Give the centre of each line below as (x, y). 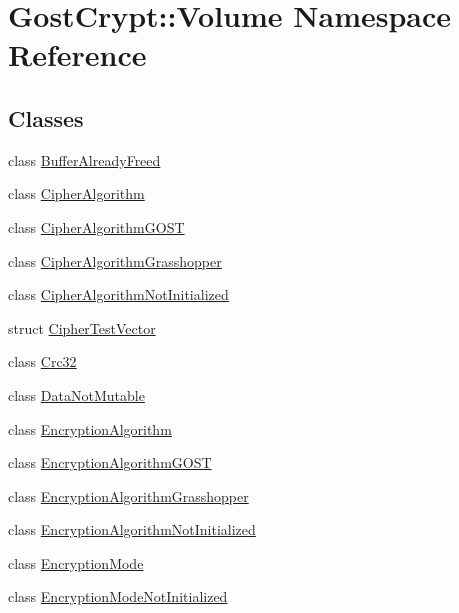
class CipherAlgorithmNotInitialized (118, 294)
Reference (77, 54)
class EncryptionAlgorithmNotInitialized (132, 529)
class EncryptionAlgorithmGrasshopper (128, 495)
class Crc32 (42, 361)
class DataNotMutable (76, 394)
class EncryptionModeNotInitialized (118, 596)
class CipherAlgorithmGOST (96, 226)
